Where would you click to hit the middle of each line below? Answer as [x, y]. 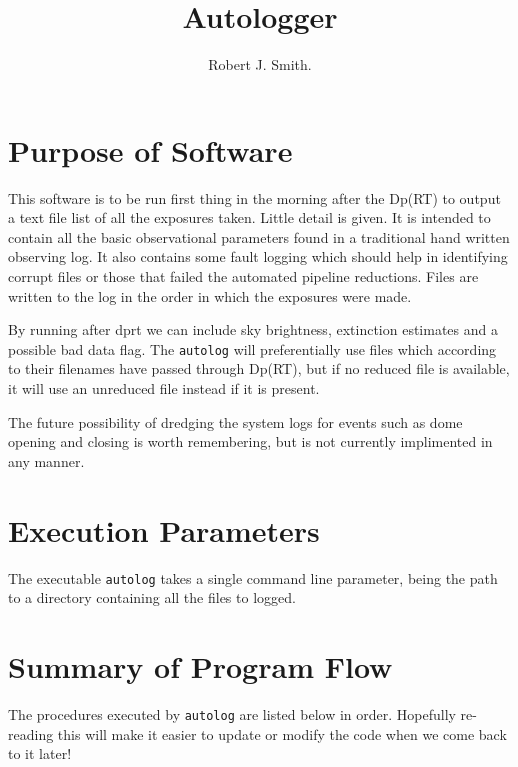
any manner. [46, 460]
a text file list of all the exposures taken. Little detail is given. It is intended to [249, 217]
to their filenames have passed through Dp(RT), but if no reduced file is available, [259, 368]
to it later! [40, 753]
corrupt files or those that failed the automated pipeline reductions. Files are [243, 276]
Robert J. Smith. [260, 64]
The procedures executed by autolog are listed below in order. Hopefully [232, 713]
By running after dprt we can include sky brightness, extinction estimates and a [253, 329]
